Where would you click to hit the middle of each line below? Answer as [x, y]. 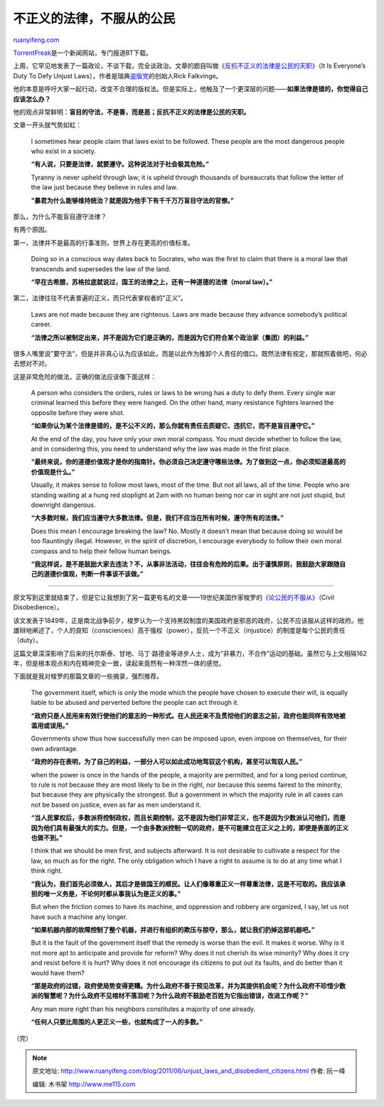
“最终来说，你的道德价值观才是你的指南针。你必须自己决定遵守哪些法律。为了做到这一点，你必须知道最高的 [188, 462]
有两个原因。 [32, 230]
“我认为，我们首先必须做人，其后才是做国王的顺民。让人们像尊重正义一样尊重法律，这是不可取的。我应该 [185, 883]
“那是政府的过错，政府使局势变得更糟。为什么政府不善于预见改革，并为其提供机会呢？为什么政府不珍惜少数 [188, 986]
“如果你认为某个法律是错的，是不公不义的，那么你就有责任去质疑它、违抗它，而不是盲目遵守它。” [173, 426]
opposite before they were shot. [78, 412]
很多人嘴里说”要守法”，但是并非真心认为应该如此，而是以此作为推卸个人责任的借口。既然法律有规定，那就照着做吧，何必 [190, 353]
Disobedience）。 [38, 607]
